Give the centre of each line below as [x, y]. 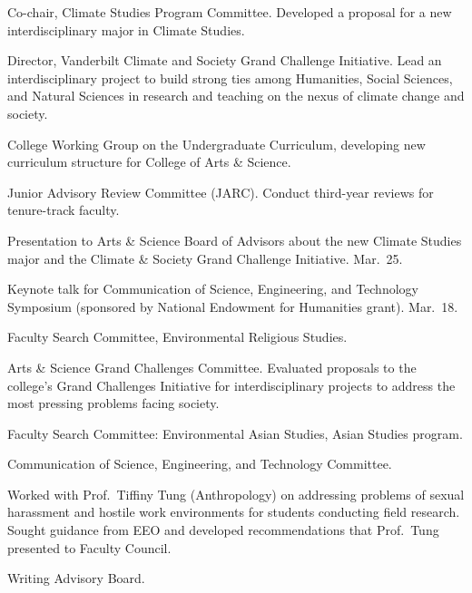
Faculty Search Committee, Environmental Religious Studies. [177, 337]
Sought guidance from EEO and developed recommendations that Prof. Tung [223, 530]
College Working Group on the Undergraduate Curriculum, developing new [216, 144]
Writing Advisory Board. [76, 578]
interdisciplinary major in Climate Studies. [126, 29]
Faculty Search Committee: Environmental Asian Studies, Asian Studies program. [235, 433]
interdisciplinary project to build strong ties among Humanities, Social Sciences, [230, 78]
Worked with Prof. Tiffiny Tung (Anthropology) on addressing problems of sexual [236, 494]
